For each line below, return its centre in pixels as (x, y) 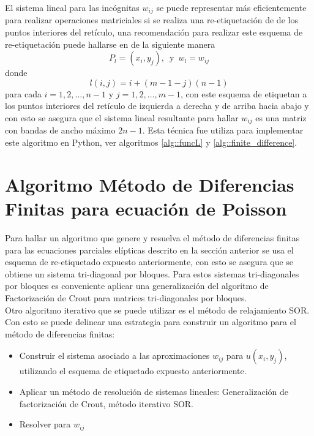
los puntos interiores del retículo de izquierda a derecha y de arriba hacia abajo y (157, 106)
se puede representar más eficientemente (231, 7)
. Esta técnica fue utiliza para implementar (223, 130)
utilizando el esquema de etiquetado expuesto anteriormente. (133, 371)
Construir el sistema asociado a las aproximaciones (114, 355)
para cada (23, 93)
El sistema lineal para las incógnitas (72, 7)
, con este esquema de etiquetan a (244, 93)
